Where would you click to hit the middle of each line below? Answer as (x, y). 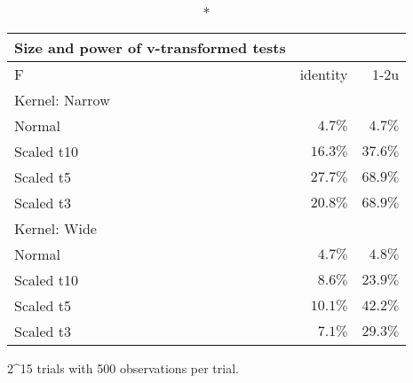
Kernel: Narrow (62, 100)
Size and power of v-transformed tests (150, 47)
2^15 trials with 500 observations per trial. (123, 368)
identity (324, 74)
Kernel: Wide (56, 228)
